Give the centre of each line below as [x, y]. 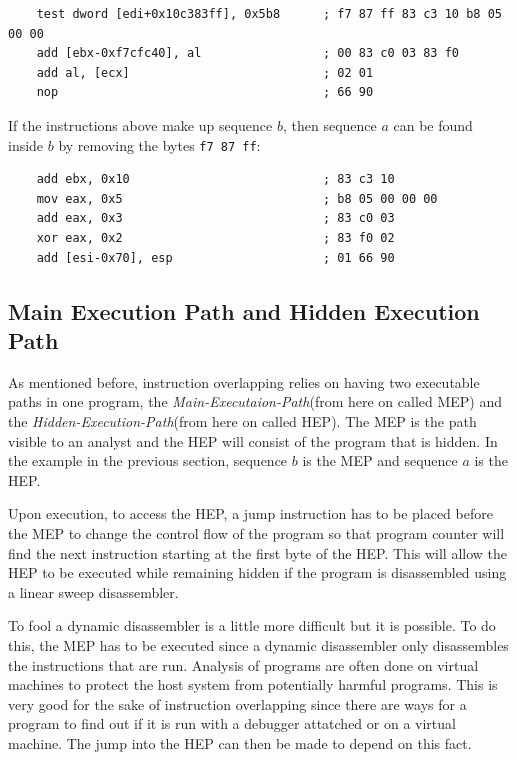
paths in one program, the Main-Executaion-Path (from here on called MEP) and [255, 401]
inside [26, 144]
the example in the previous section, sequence [148, 460]
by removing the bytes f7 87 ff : [159, 144]
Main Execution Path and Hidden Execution [244, 310]
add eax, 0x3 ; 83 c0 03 [215, 218]
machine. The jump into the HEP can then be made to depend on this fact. [240, 742]
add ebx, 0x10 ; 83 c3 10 [215, 179]
